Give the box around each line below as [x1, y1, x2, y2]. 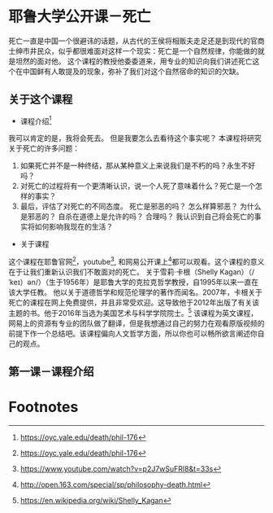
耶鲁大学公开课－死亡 [8, 7, 152, 26]
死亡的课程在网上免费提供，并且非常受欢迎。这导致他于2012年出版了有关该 [8, 298, 260, 308]
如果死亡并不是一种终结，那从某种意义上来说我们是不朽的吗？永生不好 [19, 160, 256, 171]
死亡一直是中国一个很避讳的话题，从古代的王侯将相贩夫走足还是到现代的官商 [8, 36, 265, 46]
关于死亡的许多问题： [8, 143, 80, 153]
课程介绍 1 [19, 115, 52, 126]
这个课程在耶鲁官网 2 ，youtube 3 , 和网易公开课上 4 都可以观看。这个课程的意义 [8, 256, 265, 267]
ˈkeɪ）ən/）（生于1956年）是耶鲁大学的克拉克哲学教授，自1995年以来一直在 [8, 278, 259, 287]
